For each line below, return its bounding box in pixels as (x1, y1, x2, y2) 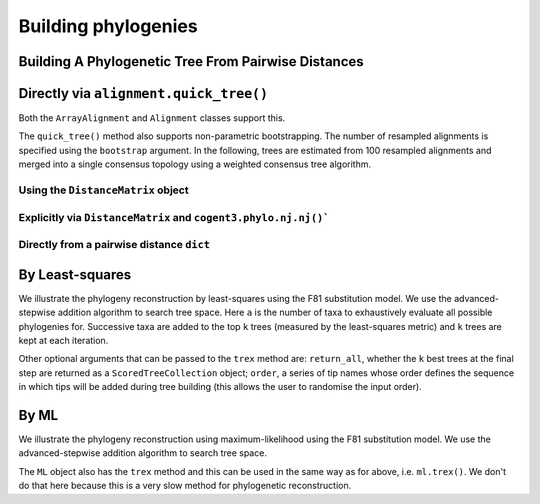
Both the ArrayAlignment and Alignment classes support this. (18, 112, 286, 124)
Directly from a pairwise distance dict (18, 238, 210, 252)
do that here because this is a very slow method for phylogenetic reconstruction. (18, 480, 352, 492)
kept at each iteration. (18, 335, 109, 347)
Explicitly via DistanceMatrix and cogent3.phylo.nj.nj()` (18, 210, 330, 224)
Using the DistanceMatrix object (18, 183, 189, 197)
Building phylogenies (18, 15, 199, 37)
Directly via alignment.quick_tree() (18, 85, 269, 102)
